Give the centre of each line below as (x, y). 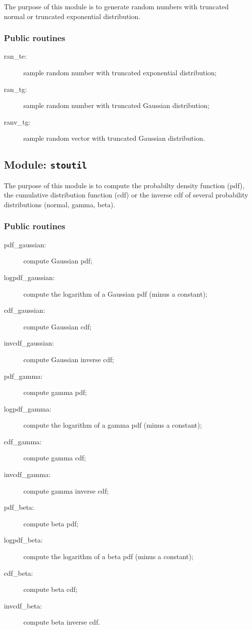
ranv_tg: (17, 121)
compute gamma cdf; (55, 458)
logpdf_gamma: (28, 408)
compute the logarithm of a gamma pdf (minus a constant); (113, 425)
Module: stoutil (46, 164)
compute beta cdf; (51, 589)
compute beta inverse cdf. (62, 622)
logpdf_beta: (23, 540)
